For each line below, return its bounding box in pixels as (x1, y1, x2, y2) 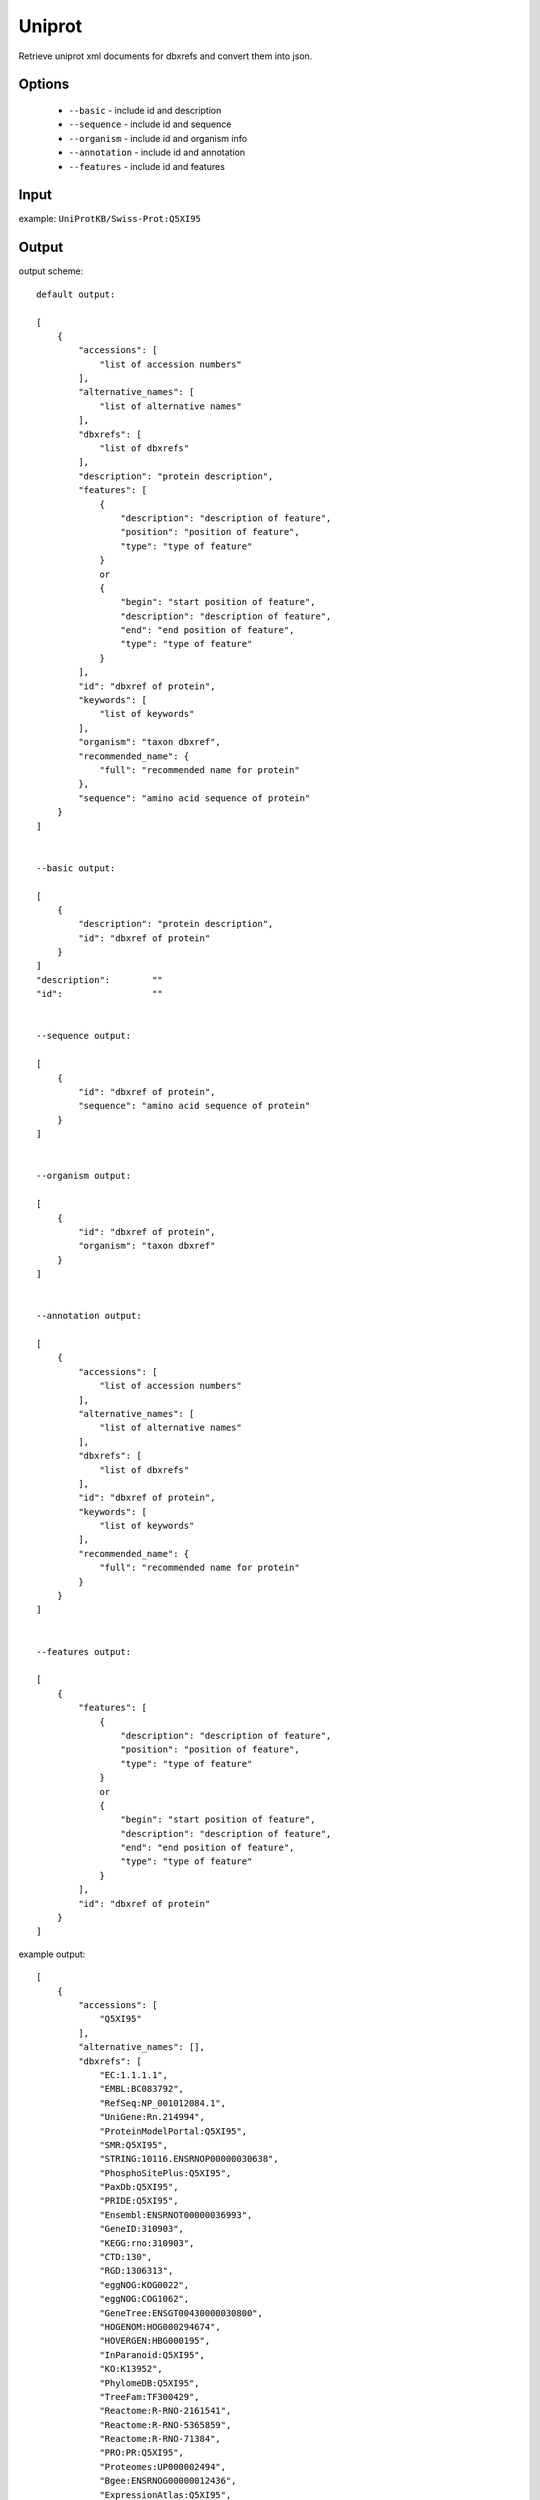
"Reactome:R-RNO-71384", (99, 2433, 222, 2445)
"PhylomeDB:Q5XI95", (99, 2377, 200, 2389)
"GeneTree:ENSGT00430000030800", (99, 2307, 264, 2319)
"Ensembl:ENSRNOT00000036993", (99, 2209, 253, 2220)
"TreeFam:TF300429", (99, 2391, 200, 2402)
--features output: (36, 1646, 132, 1657)
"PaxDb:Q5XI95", (99, 2181, 179, 2193)
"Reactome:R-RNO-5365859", (99, 2419, 232, 2430)
